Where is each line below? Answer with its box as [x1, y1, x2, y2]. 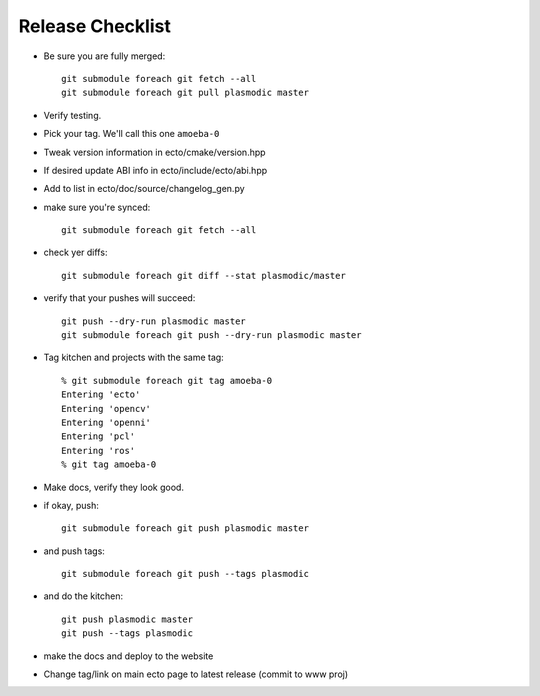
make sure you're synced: [43, 201, 151, 213]
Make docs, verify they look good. [43, 481, 185, 493]
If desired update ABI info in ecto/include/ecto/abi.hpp [43, 164, 268, 176]
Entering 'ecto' [61, 389, 141, 400]
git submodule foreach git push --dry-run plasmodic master [61, 330, 362, 341]
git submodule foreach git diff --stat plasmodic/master [61, 270, 347, 281]
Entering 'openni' [61, 416, 152, 428]
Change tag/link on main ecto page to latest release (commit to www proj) [43, 668, 349, 680]
